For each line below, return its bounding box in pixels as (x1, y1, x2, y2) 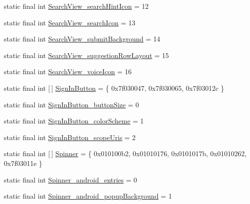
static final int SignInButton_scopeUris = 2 (4, 132, 136, 142)
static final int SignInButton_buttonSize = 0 (4, 99, 139, 109)
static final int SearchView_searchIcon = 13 (4, 17, 135, 27)
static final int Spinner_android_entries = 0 (4, 174, 137, 184)
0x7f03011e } (4, 158, 42, 168)
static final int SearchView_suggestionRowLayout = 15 (4, 50, 169, 60)
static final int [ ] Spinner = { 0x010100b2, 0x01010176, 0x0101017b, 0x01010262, (4, 148, 247, 159)
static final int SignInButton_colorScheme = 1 (4, 116, 144, 126)
